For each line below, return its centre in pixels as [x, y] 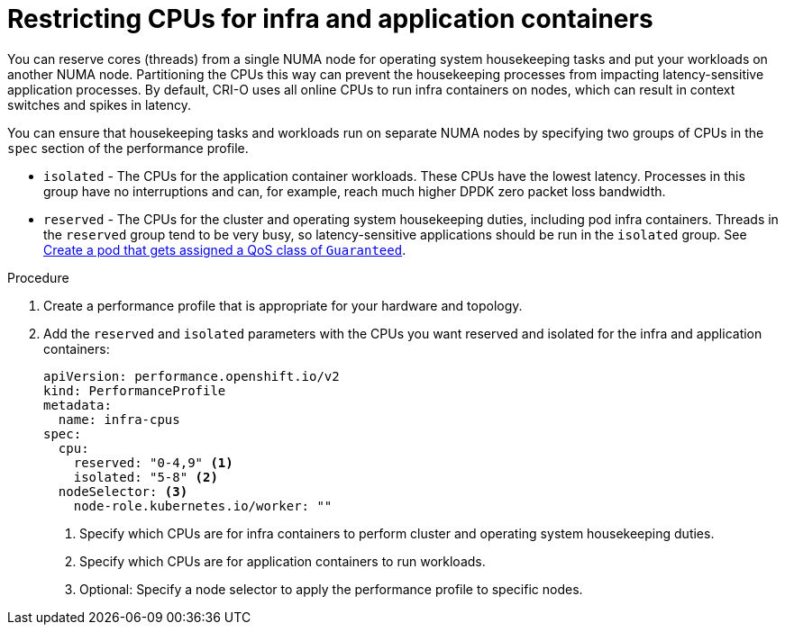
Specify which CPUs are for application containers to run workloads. [283, 561]
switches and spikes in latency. [100, 104]
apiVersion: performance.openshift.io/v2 [192, 376]
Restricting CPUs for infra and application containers [330, 19]
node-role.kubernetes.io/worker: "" [203, 506]
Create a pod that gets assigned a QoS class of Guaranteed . [225, 249]
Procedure [38, 277]
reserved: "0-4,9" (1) [153, 462]
